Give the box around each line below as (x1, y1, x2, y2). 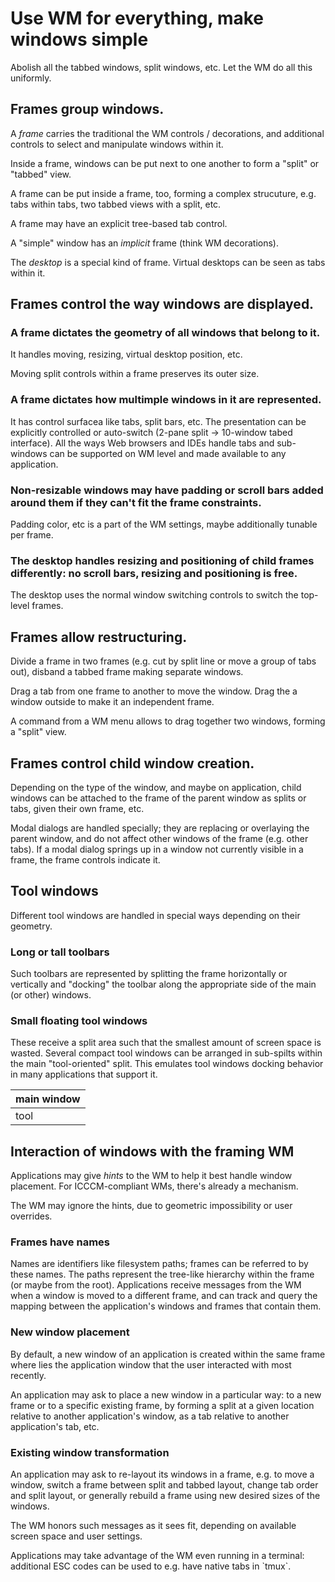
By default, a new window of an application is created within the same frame (10, 1348, 326, 1360)
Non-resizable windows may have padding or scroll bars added (10, 483, 324, 497)
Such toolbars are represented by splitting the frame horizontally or (10, 968, 288, 980)
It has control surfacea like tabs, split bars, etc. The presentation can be (10, 415, 307, 427)
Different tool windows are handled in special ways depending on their (10, 909, 301, 921)
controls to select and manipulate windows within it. (10, 138, 224, 150)
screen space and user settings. (10, 1530, 143, 1542)
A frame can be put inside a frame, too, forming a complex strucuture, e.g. (10, 187, 317, 199)
